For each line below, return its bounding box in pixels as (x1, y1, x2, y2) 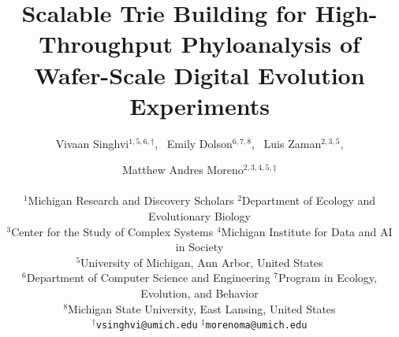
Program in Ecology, (278, 269, 377, 286)
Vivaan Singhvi (55, 135, 129, 151)
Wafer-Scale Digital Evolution (34, 58, 365, 91)
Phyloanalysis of (181, 28, 360, 60)
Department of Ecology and (241, 192, 376, 209)
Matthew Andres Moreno (121, 161, 244, 178)
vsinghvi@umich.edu (95, 320, 198, 331)
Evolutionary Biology (148, 208, 251, 224)
